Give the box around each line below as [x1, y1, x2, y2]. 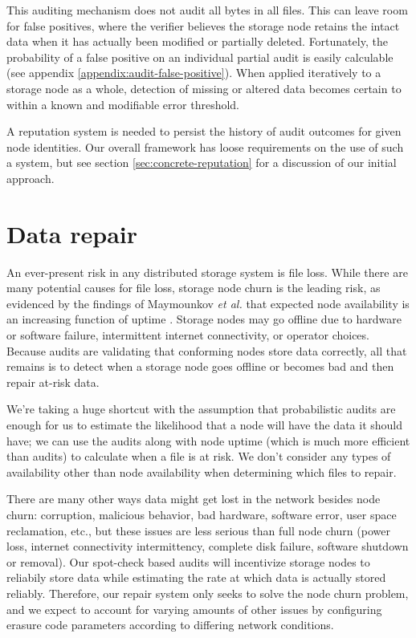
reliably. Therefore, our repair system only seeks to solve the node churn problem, [6, 584, 409, 601]
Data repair [6, 217, 138, 250]
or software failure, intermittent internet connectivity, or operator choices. [6, 327, 369, 343]
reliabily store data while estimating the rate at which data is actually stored [6, 569, 386, 586]
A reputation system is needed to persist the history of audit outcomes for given [6, 123, 402, 140]
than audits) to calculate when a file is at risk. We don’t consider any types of [6, 448, 391, 465]
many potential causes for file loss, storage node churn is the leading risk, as [6, 279, 381, 296]
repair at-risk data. [6, 373, 100, 390]
